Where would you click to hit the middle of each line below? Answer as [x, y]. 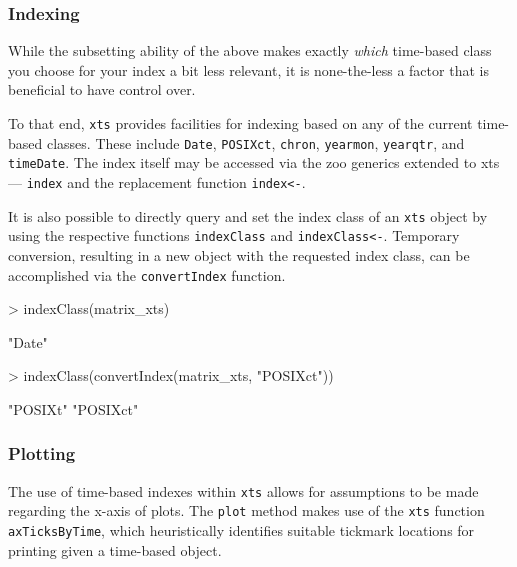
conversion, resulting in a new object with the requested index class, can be [239, 254]
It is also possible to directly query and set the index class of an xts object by [248, 215]
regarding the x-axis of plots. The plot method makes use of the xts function [246, 510]
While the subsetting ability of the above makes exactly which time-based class [250, 50]
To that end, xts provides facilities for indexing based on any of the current [240, 123]
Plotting [42, 453]
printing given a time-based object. [115, 549]
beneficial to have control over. [102, 89]
